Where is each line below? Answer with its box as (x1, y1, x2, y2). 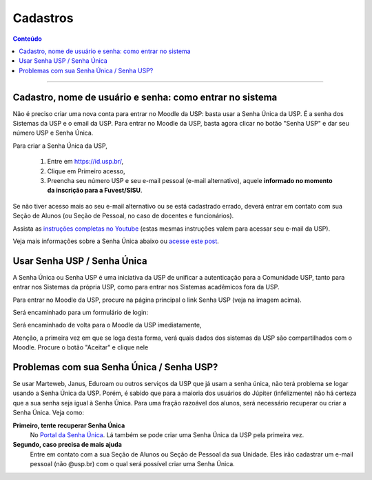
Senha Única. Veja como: (12, 408, 84, 417)
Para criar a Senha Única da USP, (12, 142, 108, 150)
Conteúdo (12, 35, 43, 43)
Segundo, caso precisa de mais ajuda (12, 441, 122, 449)
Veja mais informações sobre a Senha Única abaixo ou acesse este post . (12, 237, 220, 245)
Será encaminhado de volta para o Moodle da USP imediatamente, (12, 321, 202, 329)
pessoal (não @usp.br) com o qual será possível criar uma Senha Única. (30, 460, 236, 468)
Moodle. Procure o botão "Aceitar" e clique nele (12, 343, 149, 352)
